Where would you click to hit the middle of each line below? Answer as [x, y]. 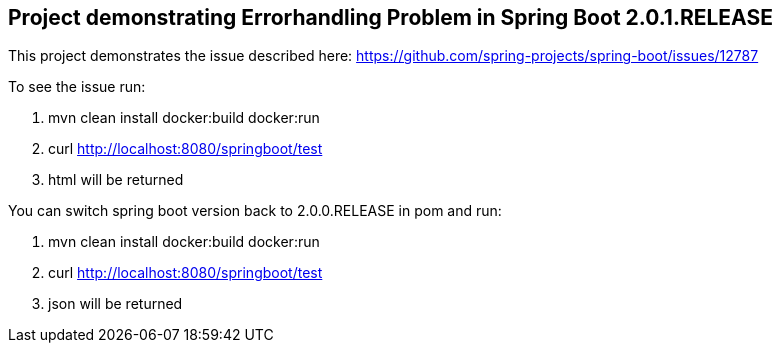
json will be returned [115, 304]
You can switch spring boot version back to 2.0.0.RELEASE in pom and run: [255, 211]
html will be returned [116, 180]
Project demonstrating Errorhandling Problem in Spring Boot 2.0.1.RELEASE [390, 17]
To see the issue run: [77, 87]
